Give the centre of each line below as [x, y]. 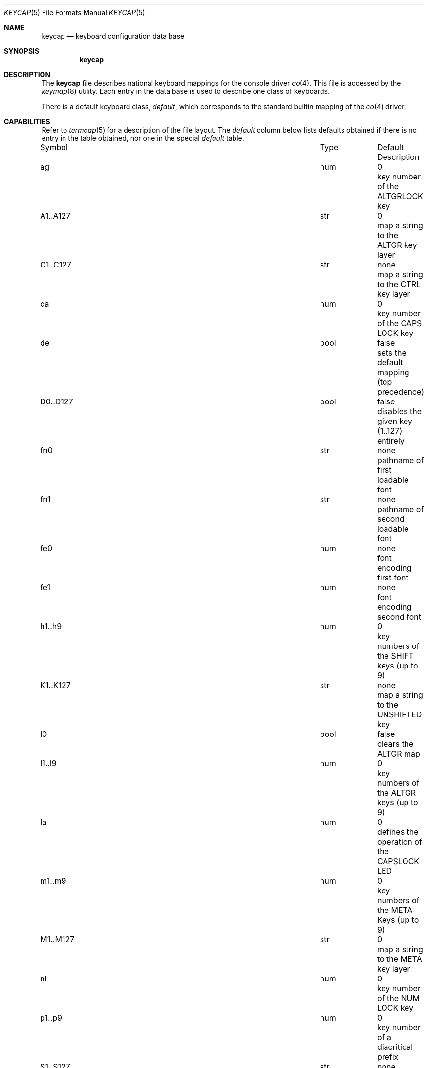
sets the [392, 353]
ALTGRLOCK [400, 196]
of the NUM [398, 998]
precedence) [400, 392]
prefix [388, 1057]
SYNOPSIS [22, 51]
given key [395, 421]
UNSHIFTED [399, 714]
